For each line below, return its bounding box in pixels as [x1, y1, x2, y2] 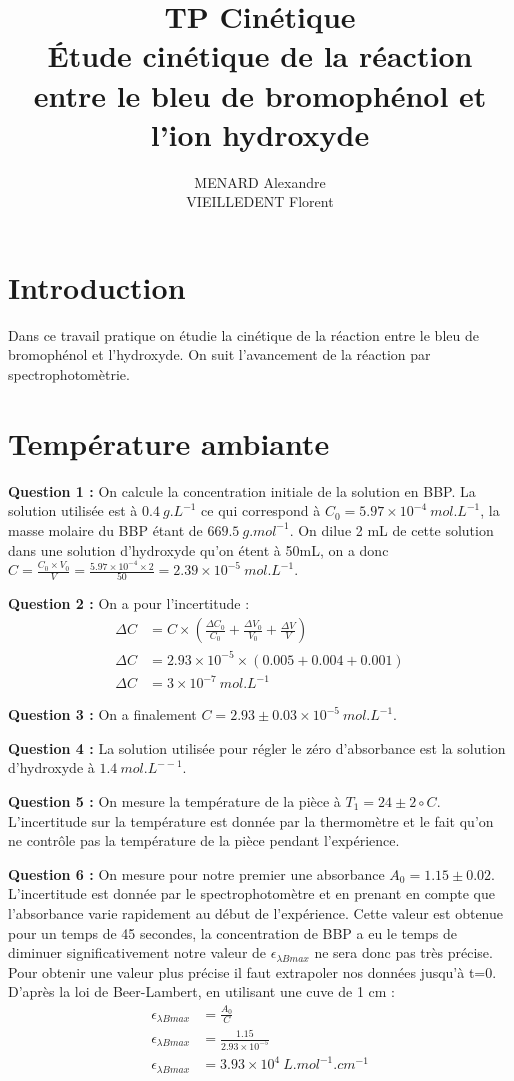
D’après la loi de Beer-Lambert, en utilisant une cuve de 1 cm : [8, 981, 395, 1002]
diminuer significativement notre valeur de [8, 942, 267, 963]
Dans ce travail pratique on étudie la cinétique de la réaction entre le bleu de [8, 324, 479, 345]
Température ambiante [8, 422, 330, 463]
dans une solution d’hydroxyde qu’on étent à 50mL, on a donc [8, 539, 389, 560]
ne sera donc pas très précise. [314, 942, 493, 963]
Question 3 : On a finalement [8, 704, 197, 725]
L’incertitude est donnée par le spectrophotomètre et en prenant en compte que [8, 883, 496, 904]
